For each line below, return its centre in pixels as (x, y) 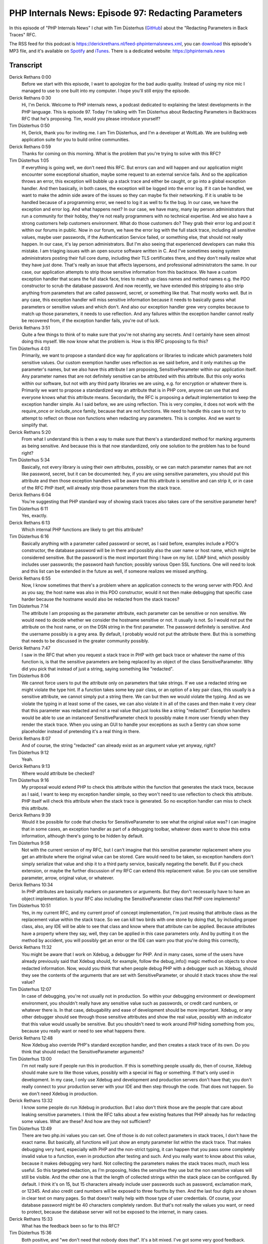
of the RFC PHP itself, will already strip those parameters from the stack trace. (101, 488)
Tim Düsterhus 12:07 (30, 989)
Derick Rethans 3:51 (30, 327)
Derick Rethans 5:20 (30, 432)
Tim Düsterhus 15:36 (30, 1233)
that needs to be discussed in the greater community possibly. (85, 641)
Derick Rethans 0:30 (30, 98)
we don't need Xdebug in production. (60, 1093)
